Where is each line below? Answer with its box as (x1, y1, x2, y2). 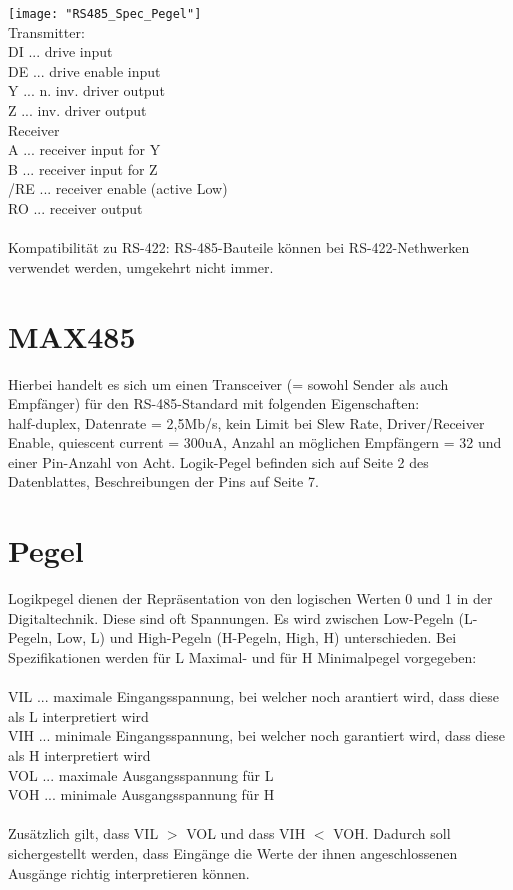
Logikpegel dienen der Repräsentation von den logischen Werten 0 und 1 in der (8, 588, 493, 609)
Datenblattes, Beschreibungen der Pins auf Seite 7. (8, 471, 319, 492)
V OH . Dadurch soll (333, 823, 451, 844)
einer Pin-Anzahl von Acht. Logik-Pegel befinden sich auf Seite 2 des (8, 451, 429, 472)
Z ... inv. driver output (8, 100, 147, 121)
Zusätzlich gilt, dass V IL (8, 823, 159, 844)
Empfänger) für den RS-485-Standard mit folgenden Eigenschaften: (8, 393, 420, 414)
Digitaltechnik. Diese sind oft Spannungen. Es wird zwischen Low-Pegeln (8, 607, 454, 628)
